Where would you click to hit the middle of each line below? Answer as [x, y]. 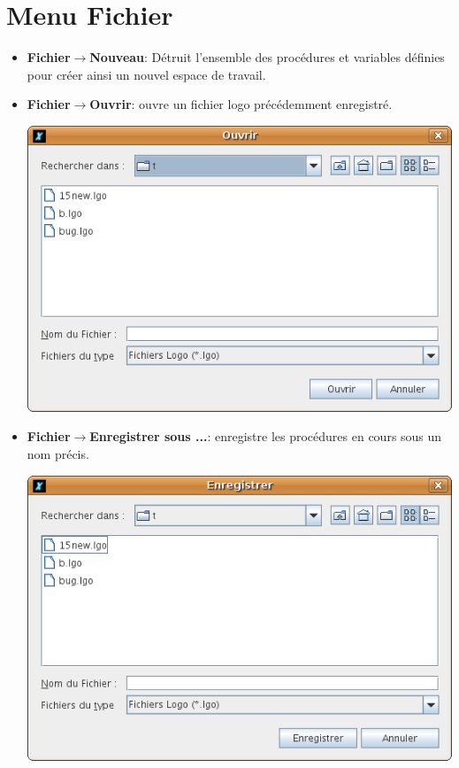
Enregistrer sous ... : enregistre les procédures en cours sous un [266, 436]
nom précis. [58, 453]
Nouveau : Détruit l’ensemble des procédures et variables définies [267, 57]
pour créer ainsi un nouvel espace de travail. [146, 74]
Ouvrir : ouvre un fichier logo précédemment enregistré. [241, 104]
